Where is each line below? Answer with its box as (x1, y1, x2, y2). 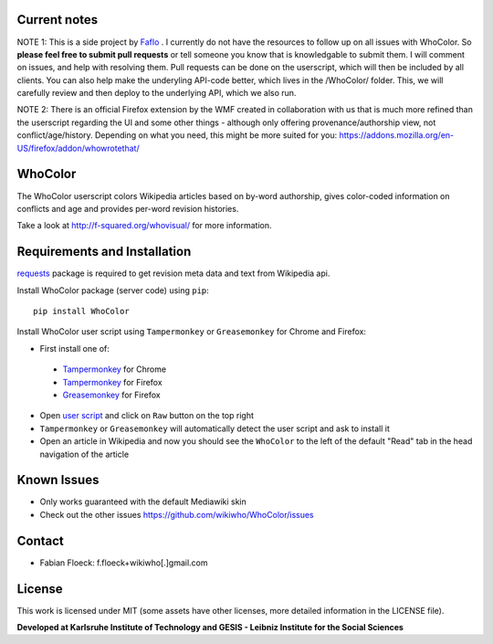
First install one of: (39, 343, 110, 354)
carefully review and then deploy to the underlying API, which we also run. (16, 88, 297, 99)
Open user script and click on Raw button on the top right (39, 410, 255, 421)
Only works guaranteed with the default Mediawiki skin (39, 496, 246, 507)
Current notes (16, 12, 99, 27)
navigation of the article (39, 449, 130, 459)
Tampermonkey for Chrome (62, 364, 167, 375)
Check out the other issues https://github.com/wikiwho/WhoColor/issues (39, 509, 314, 520)
